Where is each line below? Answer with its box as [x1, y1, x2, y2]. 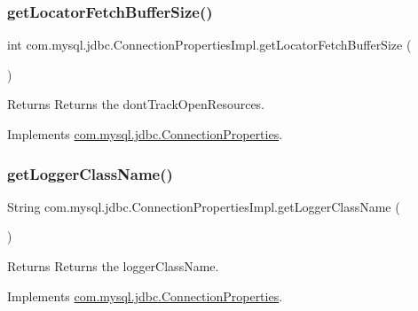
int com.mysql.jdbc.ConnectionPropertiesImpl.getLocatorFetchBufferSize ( [7, 35, 412, 54]
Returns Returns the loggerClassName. [7, 257, 219, 275]
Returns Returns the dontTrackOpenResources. [7, 95, 265, 113]
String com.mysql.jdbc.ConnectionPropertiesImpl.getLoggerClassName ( [7, 197, 400, 215]
